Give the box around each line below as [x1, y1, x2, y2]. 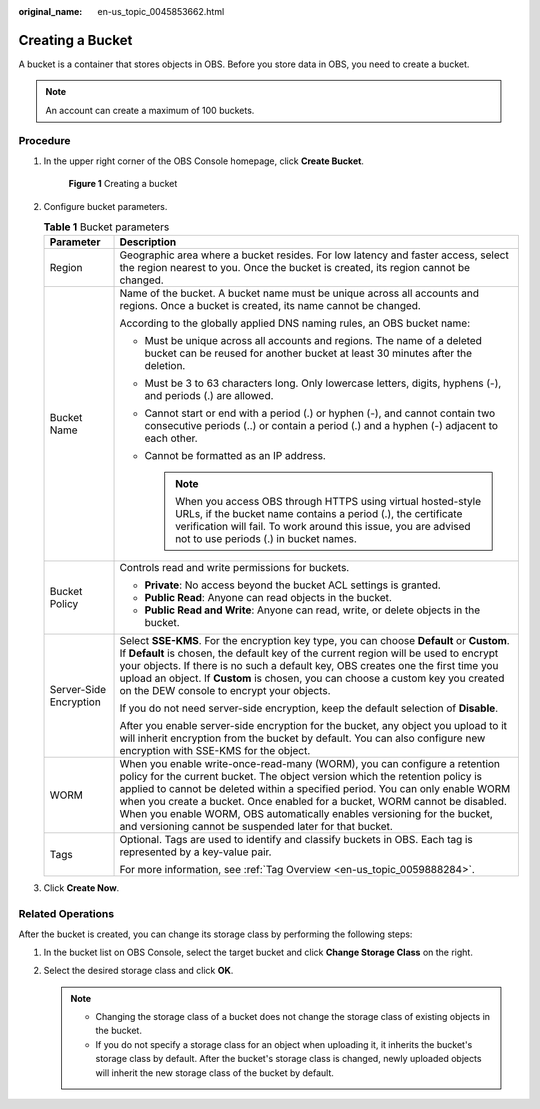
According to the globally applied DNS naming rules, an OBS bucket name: [119, 316, 471, 330]
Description [119, 235, 177, 249]
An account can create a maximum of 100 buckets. [45, 104, 255, 116]
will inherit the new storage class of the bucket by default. [95, 1066, 335, 1079]
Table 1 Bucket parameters [43, 220, 170, 234]
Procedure [18, 134, 71, 148]
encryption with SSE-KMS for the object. [119, 744, 311, 758]
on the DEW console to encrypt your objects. [119, 684, 331, 698]
